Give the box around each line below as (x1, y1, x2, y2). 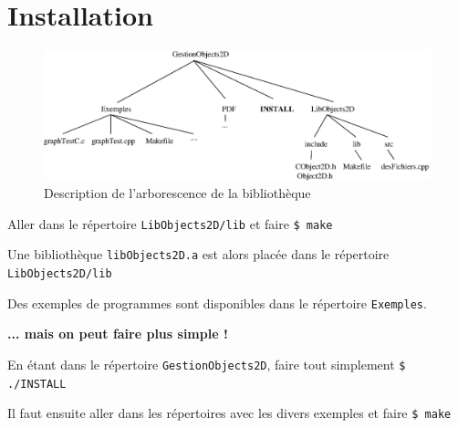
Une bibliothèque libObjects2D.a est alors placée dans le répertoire (7, 245, 390, 264)
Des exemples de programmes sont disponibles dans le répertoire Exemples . (7, 293, 427, 312)
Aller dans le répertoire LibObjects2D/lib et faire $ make (7, 214, 333, 233)
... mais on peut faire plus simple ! (7, 324, 228, 343)
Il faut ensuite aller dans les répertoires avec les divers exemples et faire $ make (7, 403, 452, 423)
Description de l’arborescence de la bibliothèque (44, 183, 311, 203)
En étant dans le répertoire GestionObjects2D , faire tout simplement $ (7, 354, 406, 373)
